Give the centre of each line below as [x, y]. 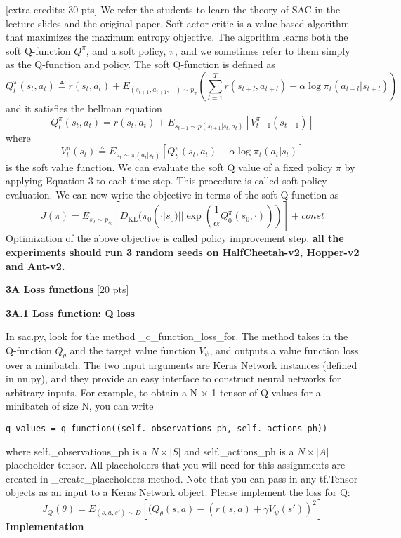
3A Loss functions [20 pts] [67, 289]
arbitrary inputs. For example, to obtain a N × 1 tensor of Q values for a [163, 392]
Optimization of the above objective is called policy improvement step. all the [175, 238]
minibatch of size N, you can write [80, 406]
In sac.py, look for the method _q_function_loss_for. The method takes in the [177, 336]
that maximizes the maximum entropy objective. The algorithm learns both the [177, 37]
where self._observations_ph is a [77, 451]
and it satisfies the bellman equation [84, 108]
